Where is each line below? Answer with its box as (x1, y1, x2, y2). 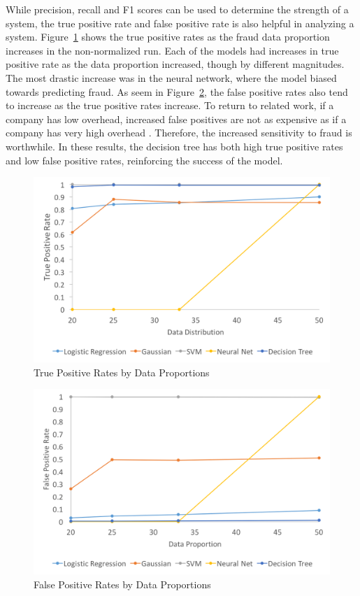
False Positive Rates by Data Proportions (34, 576, 211, 591)
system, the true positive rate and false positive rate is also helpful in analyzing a (6, 15, 354, 30)
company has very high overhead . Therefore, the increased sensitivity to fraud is (6, 125, 352, 140)
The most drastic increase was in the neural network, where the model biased (6, 70, 337, 85)
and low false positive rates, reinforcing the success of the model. (6, 152, 283, 167)
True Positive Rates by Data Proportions (34, 364, 210, 379)
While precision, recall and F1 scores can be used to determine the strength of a (6, 2, 349, 16)
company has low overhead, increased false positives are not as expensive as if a (6, 111, 347, 126)
